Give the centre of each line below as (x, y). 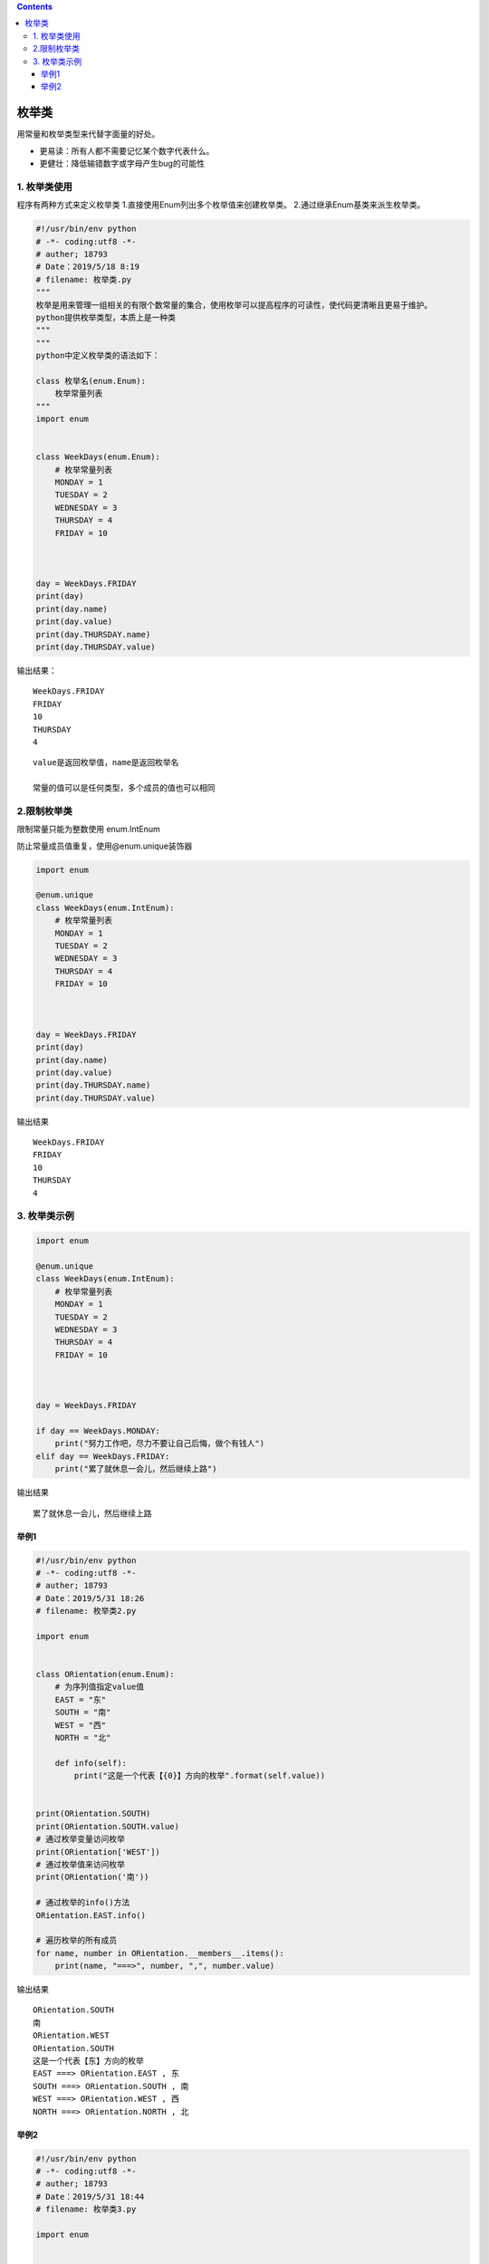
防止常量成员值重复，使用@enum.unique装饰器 (105, 846)
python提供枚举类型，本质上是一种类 (106, 317)
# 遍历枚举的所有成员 (77, 1941)
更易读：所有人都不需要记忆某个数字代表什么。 (127, 150)
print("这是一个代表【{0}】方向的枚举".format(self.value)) (200, 1776)
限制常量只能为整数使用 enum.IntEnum (88, 830)
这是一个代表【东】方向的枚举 (88, 2061)
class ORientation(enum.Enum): (105, 1674)
